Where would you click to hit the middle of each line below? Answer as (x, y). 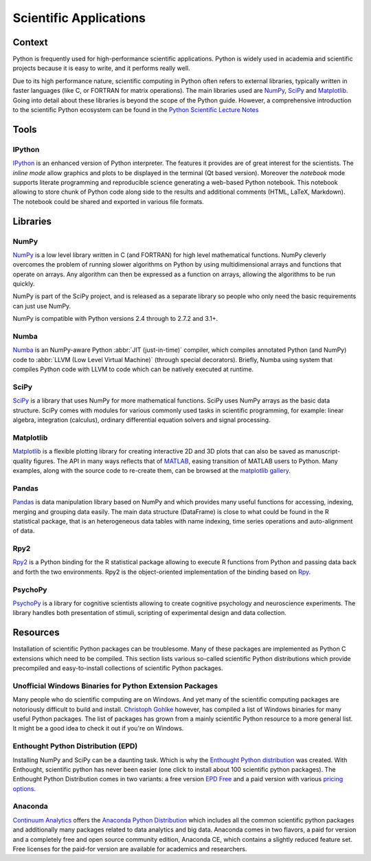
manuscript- (323, 451)
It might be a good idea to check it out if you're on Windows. (98, 728)
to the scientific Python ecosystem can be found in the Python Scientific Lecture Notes (136, 110)
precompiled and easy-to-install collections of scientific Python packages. (118, 668)
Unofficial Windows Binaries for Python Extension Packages (115, 686)
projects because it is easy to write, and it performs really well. (101, 68)
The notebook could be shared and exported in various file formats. (108, 201)
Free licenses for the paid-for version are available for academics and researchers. (130, 849)
